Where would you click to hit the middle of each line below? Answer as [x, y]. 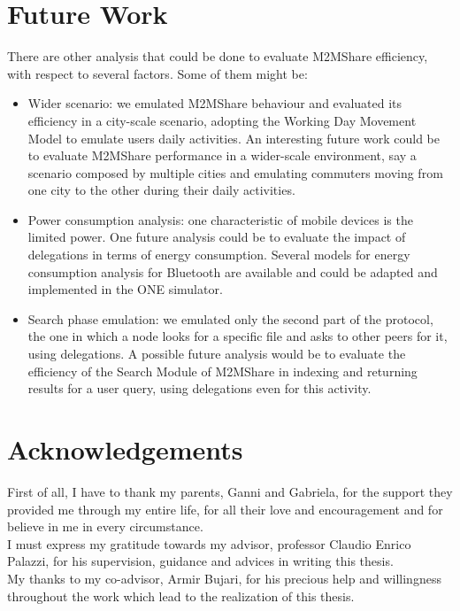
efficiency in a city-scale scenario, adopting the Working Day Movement [222, 120]
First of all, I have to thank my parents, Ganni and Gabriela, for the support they [230, 491]
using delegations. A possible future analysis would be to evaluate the [217, 354]
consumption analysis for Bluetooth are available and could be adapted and [233, 271]
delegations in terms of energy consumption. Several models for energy [219, 255]
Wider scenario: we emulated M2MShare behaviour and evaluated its [215, 103]
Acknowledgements [125, 449]
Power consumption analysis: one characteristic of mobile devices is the [220, 219]
